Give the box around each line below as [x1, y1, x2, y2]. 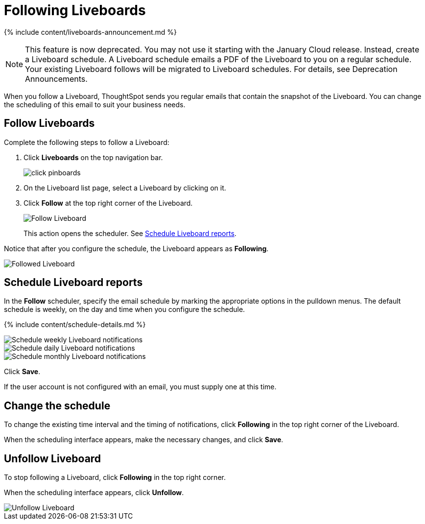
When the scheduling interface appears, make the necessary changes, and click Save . [4, 435, 283, 444]
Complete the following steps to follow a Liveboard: [4, 138, 169, 146]
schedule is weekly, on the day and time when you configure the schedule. [4, 305, 245, 314]
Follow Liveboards [4, 117, 95, 130]
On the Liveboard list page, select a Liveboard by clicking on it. [24, 183, 226, 192]
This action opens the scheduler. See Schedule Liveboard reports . [24, 229, 236, 238]
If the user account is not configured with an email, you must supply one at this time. [4, 382, 277, 391]
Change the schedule [4, 399, 111, 412]
